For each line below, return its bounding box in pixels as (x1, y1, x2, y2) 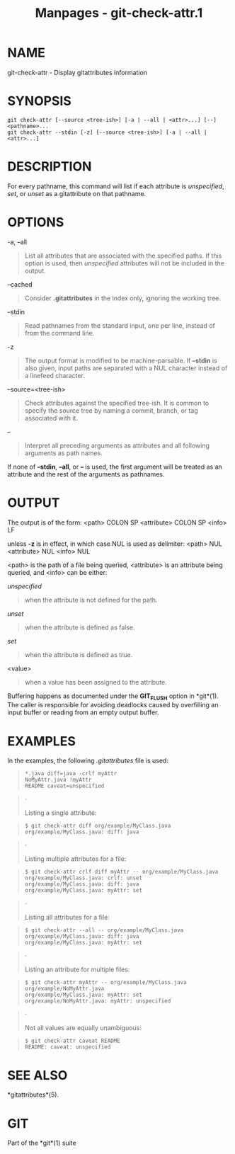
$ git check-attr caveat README (24, 1037, 120, 1045)
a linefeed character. (24, 371, 85, 379)
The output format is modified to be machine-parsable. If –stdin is (24, 356, 217, 365)
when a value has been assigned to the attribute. (24, 678, 168, 686)
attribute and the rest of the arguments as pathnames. (7, 469, 165, 479)
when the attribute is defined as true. (24, 650, 133, 659)
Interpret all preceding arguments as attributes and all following (24, 441, 210, 450)
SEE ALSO (7, 1067, 68, 1083)
